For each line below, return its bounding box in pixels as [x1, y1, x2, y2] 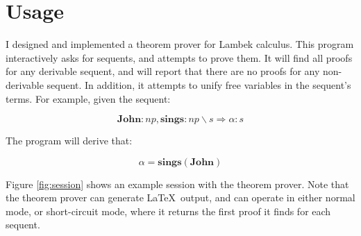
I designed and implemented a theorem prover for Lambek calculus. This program [6, 37, 354, 51]
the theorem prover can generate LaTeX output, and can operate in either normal [6, 190, 355, 205]
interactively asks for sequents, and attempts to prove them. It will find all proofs [6, 50, 353, 65]
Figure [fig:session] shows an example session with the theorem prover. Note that [6, 176, 349, 191]
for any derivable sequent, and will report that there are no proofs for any [6, 64, 320, 78]
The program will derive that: [6, 133, 133, 148]
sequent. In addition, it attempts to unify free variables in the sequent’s [47, 77, 351, 92]
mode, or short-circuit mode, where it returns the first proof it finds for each [6, 203, 331, 218]
